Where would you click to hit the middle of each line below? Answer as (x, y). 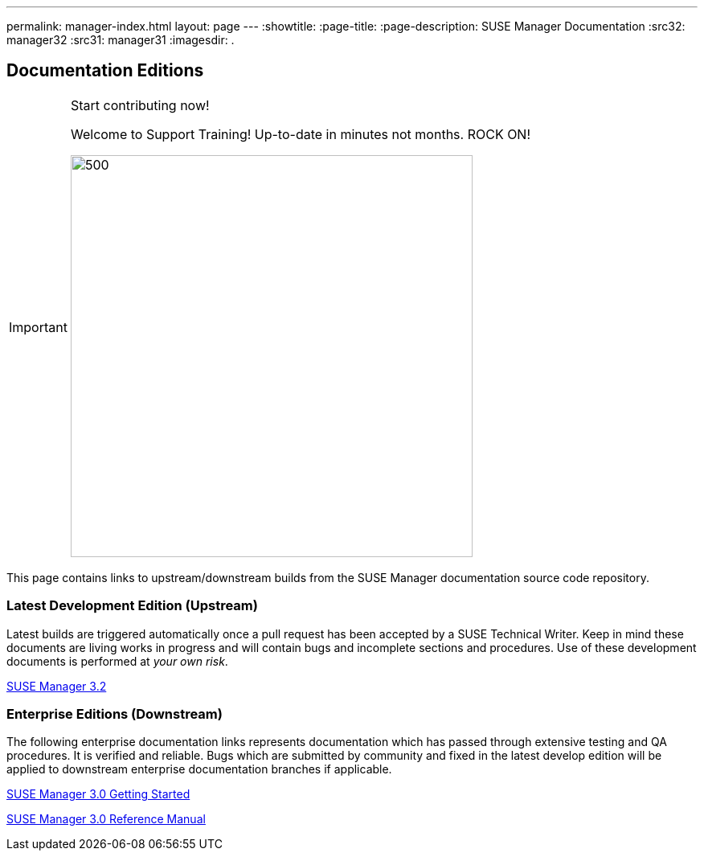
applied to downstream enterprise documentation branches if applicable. (199, 769)
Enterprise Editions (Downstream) (115, 713)
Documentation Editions (105, 71)
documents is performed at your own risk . (117, 661)
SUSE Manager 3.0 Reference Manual (106, 819)
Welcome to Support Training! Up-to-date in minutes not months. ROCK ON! (301, 134)
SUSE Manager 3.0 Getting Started (98, 794)
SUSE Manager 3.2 (57, 686)
